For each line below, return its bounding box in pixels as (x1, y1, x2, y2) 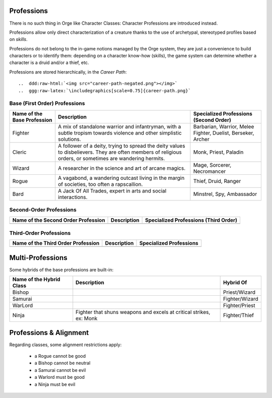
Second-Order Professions (9, 207, 77, 214)
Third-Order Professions (9, 229, 71, 236)
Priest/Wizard (223, 289, 256, 296)
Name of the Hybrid (12, 276, 60, 283)
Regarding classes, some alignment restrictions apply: (9, 342, 122, 348)
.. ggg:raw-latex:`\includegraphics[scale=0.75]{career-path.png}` (18, 88, 191, 93)
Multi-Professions (9, 253, 67, 262)
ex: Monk (76, 315, 98, 322)
